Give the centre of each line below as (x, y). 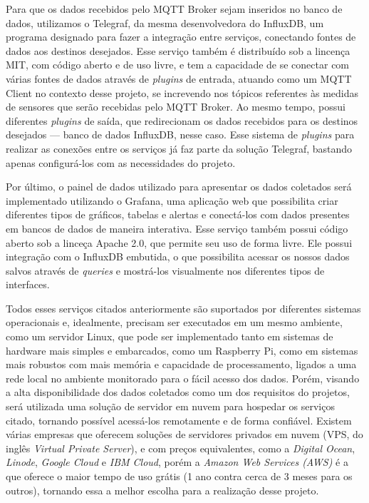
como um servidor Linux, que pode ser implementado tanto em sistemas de (170, 336)
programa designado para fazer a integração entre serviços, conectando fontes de (181, 37)
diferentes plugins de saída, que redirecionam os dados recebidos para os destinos (182, 120)
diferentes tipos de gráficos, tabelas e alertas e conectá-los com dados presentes (178, 214)
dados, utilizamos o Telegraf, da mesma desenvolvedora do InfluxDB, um (165, 22)
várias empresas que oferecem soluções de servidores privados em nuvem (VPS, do (184, 434)
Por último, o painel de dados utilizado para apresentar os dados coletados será (179, 187)
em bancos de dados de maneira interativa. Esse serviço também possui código (177, 228)
